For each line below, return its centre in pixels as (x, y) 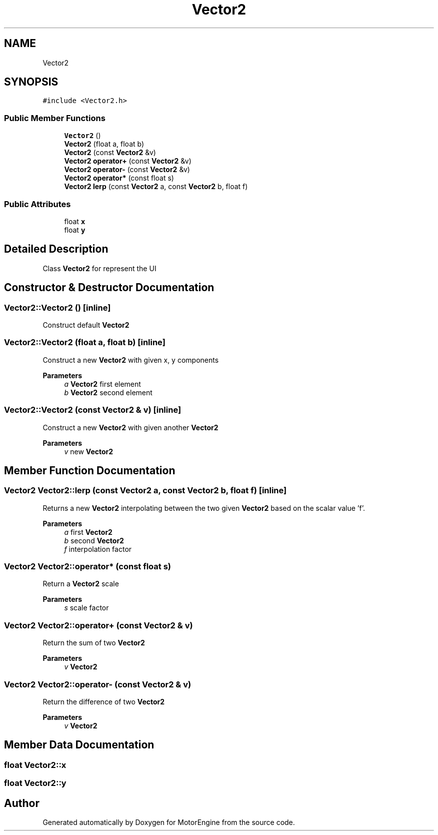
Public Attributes (37, 204)
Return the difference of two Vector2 (104, 701)
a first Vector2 (88, 532)
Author (22, 803)
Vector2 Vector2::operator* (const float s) (87, 567)
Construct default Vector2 (86, 325)
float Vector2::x (35, 765)
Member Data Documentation (79, 745)
